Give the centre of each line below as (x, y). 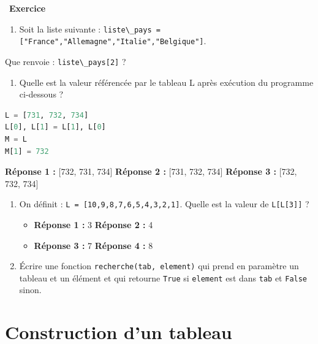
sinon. (30, 290)
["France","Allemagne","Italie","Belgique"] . (113, 41)
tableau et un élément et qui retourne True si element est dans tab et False (163, 277)
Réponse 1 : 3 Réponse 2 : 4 (93, 224)
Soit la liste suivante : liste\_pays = (90, 29)
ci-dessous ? (41, 94)
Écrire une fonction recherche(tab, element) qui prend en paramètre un (159, 266)
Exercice (28, 8)
